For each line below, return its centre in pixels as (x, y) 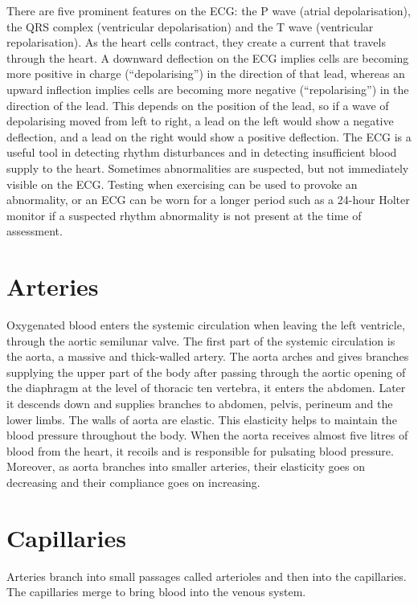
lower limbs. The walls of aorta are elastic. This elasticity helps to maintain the (202, 419)
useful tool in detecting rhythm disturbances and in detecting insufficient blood (202, 152)
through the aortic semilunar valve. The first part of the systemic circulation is (201, 340)
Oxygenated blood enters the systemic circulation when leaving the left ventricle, (206, 325)
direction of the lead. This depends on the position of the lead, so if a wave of (198, 105)
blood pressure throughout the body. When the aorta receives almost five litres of (207, 435)
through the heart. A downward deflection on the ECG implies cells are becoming (208, 57)
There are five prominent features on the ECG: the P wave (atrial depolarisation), (209, 10)
